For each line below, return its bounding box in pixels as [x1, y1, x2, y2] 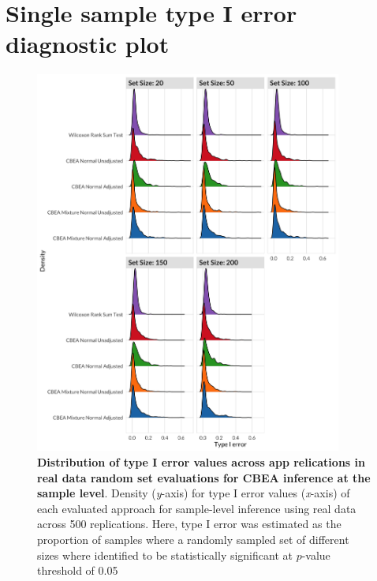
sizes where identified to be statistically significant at [37, 546, 293, 563]
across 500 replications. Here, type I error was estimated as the [37, 515, 342, 532]
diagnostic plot [6, 28, 170, 60]
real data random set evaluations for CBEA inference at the [37, 469, 371, 485]
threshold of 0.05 [37, 562, 118, 579]
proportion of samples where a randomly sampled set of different [37, 530, 349, 547]
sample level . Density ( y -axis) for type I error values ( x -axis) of [37, 485, 350, 501]
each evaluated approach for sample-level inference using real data [37, 500, 356, 516]
